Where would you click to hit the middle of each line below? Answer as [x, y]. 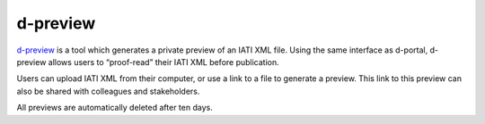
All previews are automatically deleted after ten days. [115, 108]
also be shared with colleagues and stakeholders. [108, 91]
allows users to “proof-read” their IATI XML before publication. [164, 62]
